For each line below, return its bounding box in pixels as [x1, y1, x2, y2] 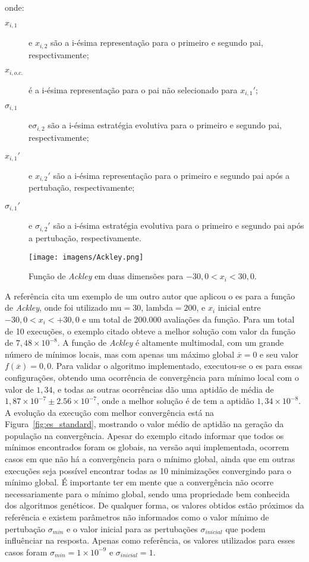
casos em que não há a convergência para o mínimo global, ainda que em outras [5, 453, 295, 465]
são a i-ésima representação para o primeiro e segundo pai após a [53, 169, 290, 181]
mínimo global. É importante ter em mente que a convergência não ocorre [5, 476, 274, 488]
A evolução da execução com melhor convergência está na [5, 406, 215, 418]
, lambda [141, 301, 173, 314]
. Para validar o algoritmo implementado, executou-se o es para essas [51, 359, 302, 372]
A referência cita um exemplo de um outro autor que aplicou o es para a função [5, 289, 295, 302]
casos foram [5, 545, 48, 558]
